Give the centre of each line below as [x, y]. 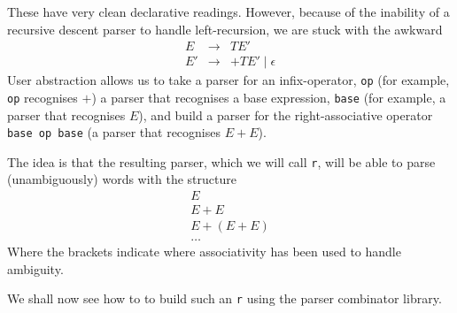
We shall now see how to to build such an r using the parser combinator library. [225, 298]
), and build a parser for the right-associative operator [286, 115]
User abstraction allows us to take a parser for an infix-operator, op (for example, [228, 80]
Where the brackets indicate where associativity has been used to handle [204, 252]
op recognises [43, 97]
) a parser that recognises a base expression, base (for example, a [269, 97]
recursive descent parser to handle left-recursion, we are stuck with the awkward [225, 29]
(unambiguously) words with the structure [122, 179]
